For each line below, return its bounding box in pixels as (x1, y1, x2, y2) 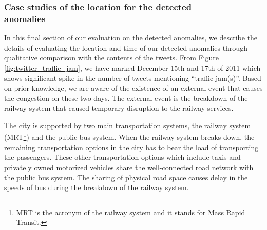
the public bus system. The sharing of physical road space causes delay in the (4, 172, 248, 182)
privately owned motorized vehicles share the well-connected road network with (4, 161, 254, 172)
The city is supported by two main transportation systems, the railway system (4, 119, 251, 130)
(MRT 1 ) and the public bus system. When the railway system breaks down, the (4, 130, 255, 142)
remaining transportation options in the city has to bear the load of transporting (4, 141, 259, 152)
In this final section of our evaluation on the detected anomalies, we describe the (4, 32, 258, 43)
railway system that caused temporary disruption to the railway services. (4, 102, 234, 113)
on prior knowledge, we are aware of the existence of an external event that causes (4, 82, 263, 93)
